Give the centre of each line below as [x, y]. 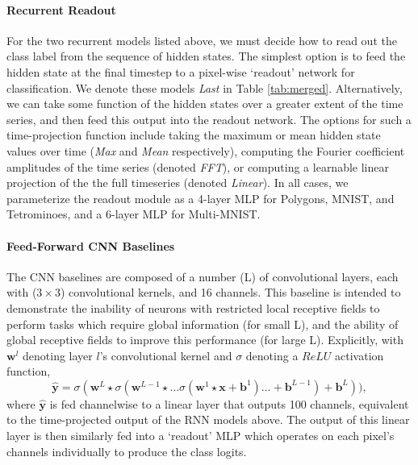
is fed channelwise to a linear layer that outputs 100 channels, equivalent [229, 403]
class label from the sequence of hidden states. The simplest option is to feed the [206, 56]
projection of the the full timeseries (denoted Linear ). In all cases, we [178, 183]
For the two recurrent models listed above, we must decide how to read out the [202, 40]
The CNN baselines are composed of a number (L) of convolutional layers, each [203, 276]
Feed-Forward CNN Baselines [91, 245]
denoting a [272, 355]
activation [359, 355]
